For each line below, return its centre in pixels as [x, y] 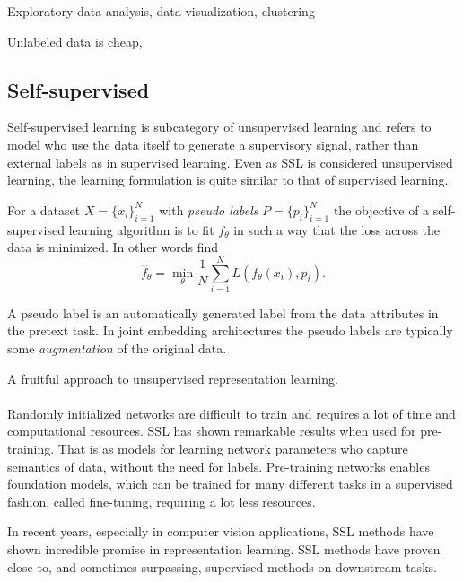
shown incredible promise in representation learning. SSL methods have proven [224, 549]
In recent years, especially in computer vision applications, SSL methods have [221, 531]
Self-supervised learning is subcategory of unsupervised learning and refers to [219, 127]
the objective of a [381, 209]
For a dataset [44, 209]
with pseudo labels [209, 209]
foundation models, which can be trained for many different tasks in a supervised [230, 484]
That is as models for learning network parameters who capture [233, 449]
